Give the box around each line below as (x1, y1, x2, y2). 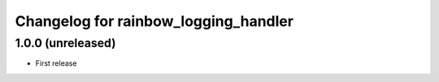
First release (35, 58, 77, 68)
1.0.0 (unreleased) (15, 36, 116, 50)
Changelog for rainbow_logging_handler (15, 12, 294, 30)
